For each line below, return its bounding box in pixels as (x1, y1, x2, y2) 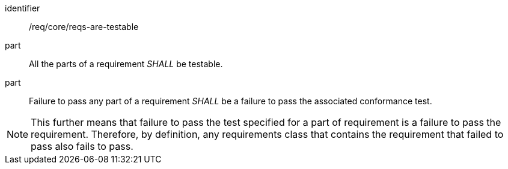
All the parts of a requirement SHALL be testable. (29, 59, 223, 69)
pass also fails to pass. (31, 140, 133, 152)
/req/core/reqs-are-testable (29, 22, 139, 32)
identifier (5, 3, 40, 13)
